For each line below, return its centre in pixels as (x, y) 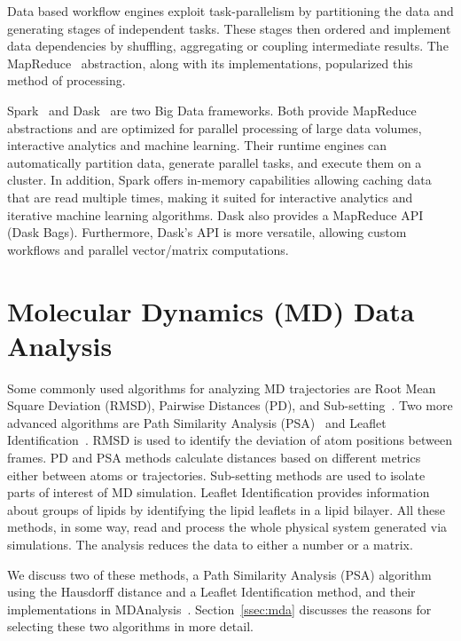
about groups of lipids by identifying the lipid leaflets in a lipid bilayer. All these (226, 509)
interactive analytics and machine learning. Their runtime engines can (197, 145)
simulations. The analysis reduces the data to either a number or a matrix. (210, 544)
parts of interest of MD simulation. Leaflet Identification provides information (219, 492)
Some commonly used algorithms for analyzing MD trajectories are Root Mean (222, 388)
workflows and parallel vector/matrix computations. (148, 249)
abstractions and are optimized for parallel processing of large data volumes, (215, 127)
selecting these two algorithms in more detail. (130, 626)
